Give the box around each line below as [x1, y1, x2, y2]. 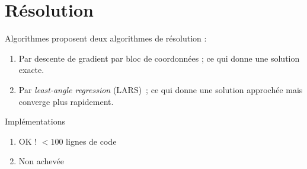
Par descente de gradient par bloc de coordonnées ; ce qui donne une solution [18, 52, 300, 64]
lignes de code [66, 135, 117, 147]
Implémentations [5, 115, 65, 127]
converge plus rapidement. [18, 95, 114, 107]
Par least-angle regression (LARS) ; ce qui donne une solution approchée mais [18, 83, 303, 95]
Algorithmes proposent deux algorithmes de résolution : [5, 32, 207, 44]
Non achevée [18, 155, 64, 167]
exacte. [18, 63, 44, 76]
